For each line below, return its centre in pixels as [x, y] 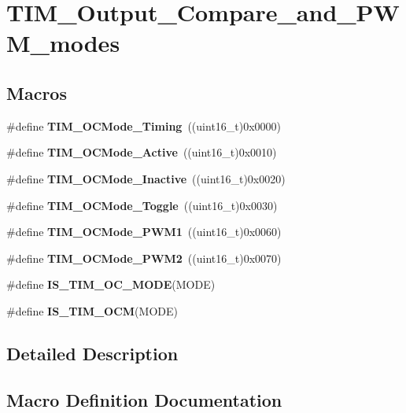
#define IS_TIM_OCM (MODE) [92, 310]
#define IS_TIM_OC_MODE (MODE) [111, 284]
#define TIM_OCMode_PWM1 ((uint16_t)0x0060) [144, 232]
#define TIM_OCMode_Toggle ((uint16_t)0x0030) [142, 205]
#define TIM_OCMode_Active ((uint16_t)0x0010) [142, 152]
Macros [37, 92]
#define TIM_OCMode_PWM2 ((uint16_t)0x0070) [144, 258]
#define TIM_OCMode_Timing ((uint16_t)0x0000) [144, 125]
